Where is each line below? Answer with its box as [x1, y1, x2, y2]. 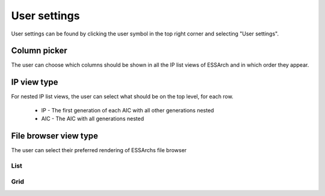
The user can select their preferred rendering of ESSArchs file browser [11, 147, 187, 154]
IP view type [11, 77, 58, 87]
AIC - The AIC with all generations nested [41, 115, 144, 123]
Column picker [11, 46, 67, 56]
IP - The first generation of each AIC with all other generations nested [41, 106, 214, 114]
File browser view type [11, 130, 99, 141]
